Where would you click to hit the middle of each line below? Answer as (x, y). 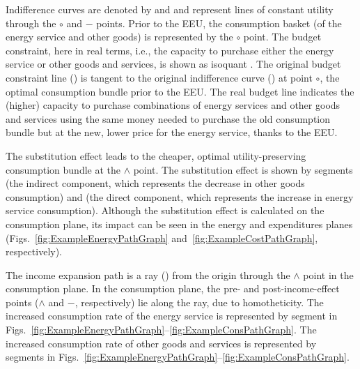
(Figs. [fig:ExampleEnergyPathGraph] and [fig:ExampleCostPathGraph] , (162, 238)
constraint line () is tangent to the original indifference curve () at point (159, 77)
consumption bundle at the (63, 169)
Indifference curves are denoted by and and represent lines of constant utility (170, 9)
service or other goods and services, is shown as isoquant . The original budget (173, 64)
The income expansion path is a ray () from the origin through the (148, 274)
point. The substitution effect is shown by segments (243, 169)
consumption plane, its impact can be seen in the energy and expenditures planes (179, 224)
